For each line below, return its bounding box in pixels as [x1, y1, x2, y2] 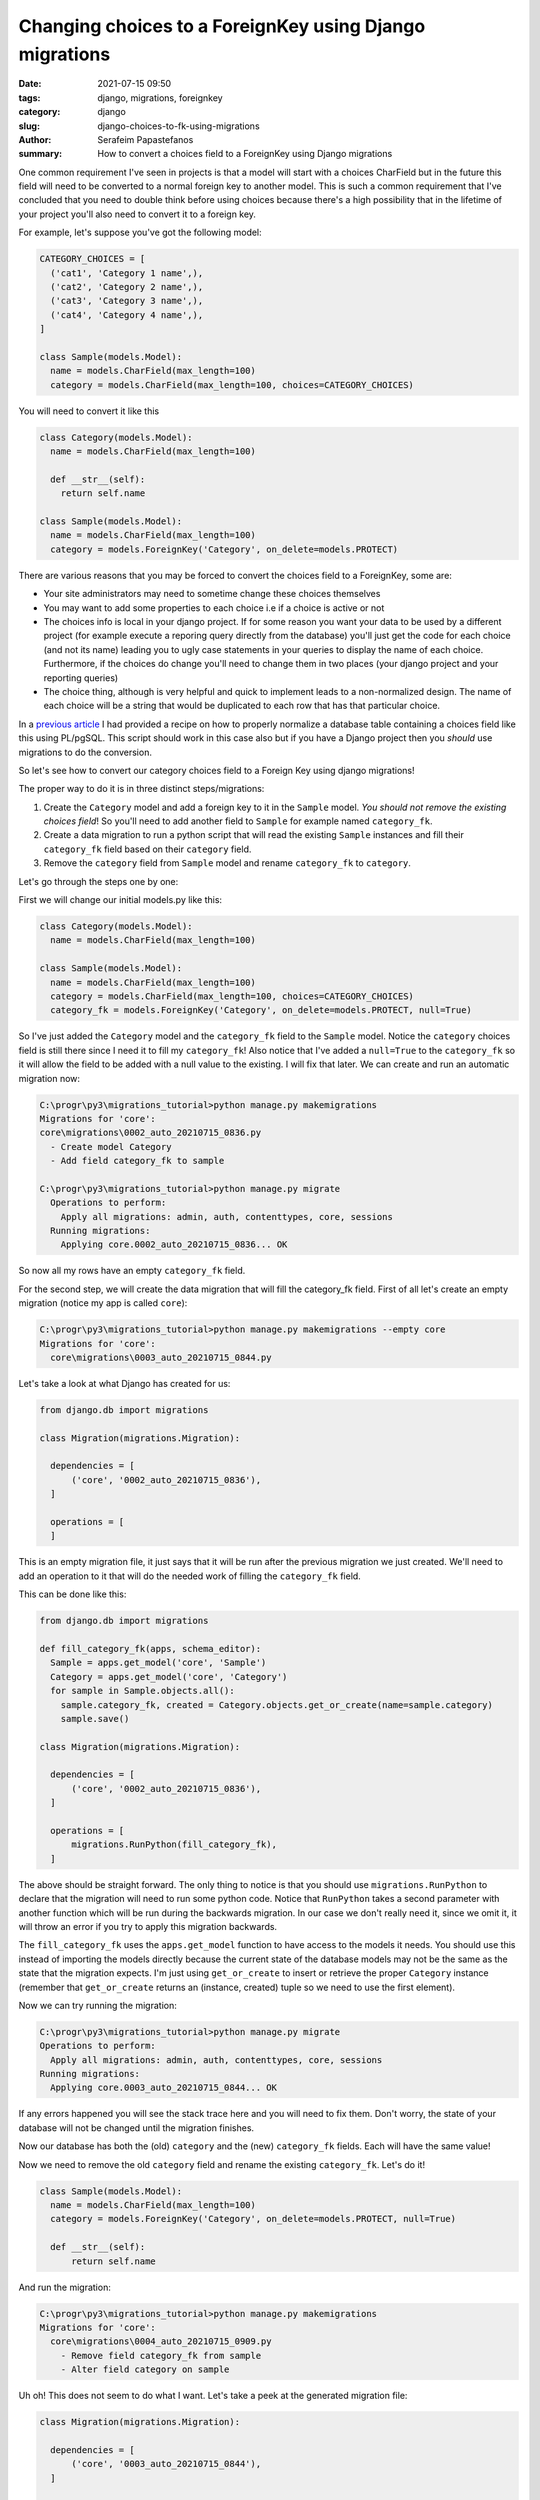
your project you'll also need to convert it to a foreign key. [18, 208, 257, 220]
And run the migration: [18, 2281, 112, 2293]
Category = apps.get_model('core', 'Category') [50, 1671, 288, 1682]
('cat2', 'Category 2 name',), [50, 281, 204, 293]
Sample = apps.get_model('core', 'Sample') [50, 1657, 267, 1669]
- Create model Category [50, 1141, 172, 1152]
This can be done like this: [18, 1588, 127, 1600]
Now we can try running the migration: [18, 1999, 177, 2011]
